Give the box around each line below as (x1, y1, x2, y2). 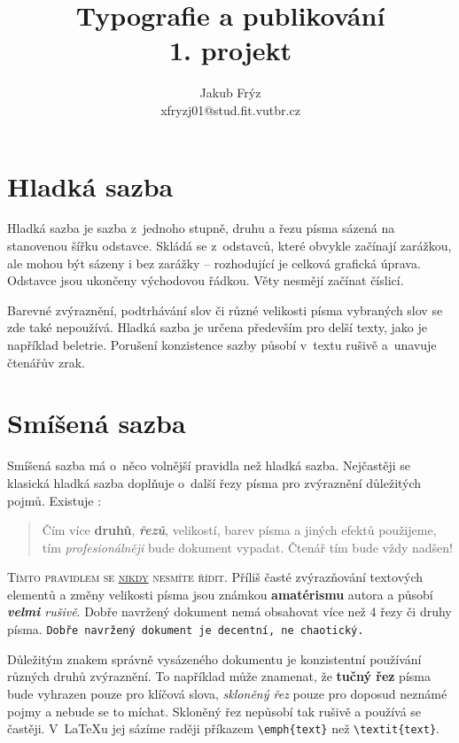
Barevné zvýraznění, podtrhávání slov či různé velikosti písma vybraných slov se (7, 300, 443, 319)
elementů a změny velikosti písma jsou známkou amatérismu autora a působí (7, 584, 433, 603)
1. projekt (168, 32, 292, 68)
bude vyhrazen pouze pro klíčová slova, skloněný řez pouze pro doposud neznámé (7, 684, 447, 702)
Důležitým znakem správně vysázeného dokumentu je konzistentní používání (7, 649, 422, 668)
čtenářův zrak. (7, 352, 85, 371)
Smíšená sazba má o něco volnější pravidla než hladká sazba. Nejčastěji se (7, 456, 411, 475)
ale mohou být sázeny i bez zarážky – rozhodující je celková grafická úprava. (7, 253, 421, 272)
